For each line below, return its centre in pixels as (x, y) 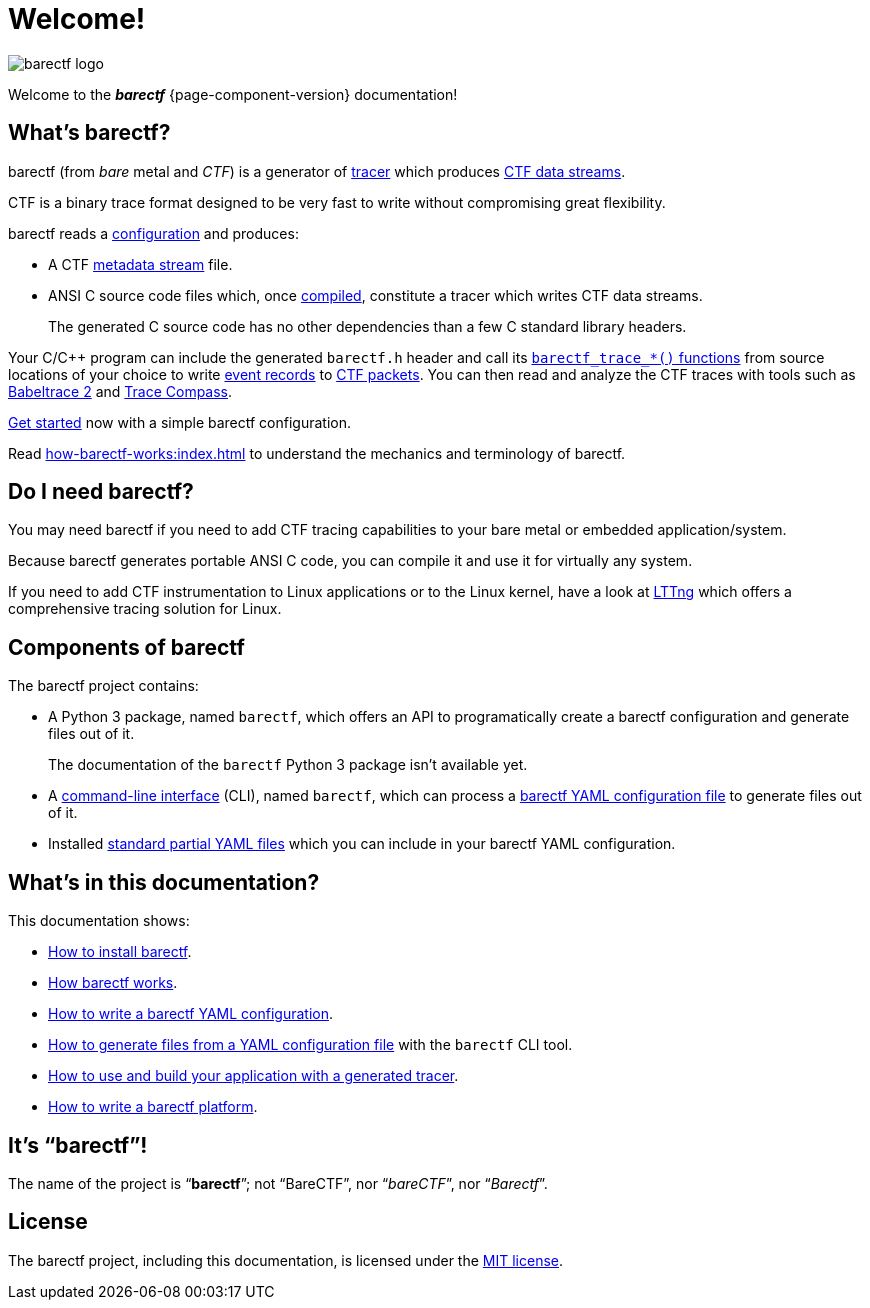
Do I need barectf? (101, 492)
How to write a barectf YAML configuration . (190, 1014)
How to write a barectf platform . (153, 1107)
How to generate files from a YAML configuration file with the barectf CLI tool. (310, 1045)
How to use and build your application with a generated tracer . (253, 1076)
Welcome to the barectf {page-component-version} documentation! (233, 94)
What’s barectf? (89, 133)
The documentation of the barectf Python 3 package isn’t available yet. (288, 765)
